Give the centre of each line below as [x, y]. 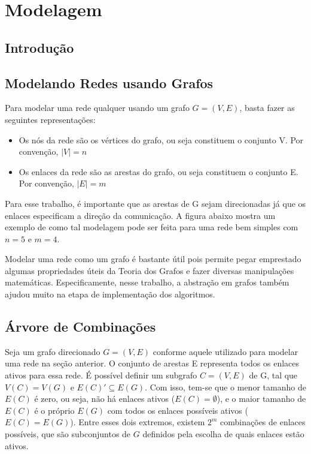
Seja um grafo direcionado [53, 351]
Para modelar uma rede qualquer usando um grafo [97, 108]
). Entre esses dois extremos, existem [138, 422]
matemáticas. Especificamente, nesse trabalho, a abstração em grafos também [147, 282]
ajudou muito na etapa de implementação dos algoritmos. [110, 294]
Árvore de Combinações [80, 327]
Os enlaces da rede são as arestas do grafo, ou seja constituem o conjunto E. [158, 171]
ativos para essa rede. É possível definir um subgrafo [101, 375]
